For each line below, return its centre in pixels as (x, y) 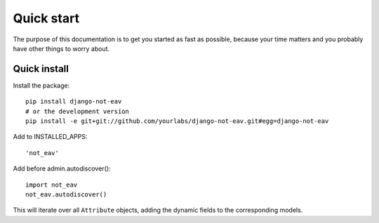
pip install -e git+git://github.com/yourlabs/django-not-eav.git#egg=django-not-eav (177, 121)
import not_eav (52, 185)
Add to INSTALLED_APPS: (50, 137)
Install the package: (41, 85)
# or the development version (78, 111)
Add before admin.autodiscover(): (62, 168)
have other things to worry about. (61, 48)
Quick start (46, 18)
